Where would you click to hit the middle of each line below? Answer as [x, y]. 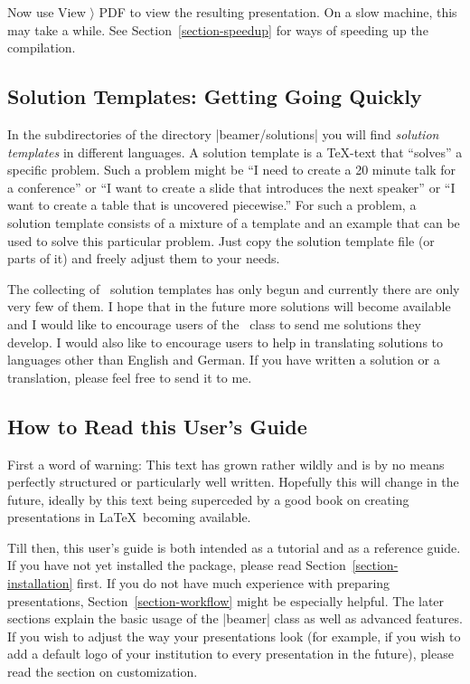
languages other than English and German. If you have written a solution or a [224, 360]
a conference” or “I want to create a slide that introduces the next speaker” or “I [231, 187]
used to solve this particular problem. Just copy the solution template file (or [221, 240]
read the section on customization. [103, 672]
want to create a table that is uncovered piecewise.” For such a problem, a [212, 205]
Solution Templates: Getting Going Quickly [215, 96]
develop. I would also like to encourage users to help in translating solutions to [226, 342]
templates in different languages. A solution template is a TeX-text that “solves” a [235, 152]
